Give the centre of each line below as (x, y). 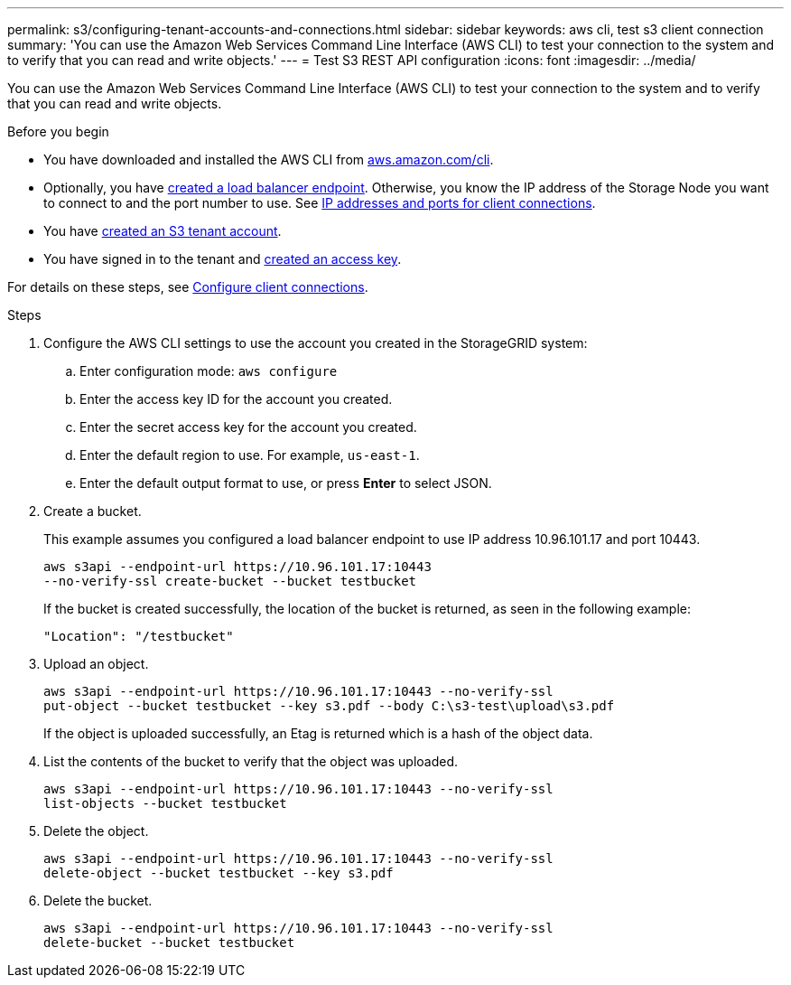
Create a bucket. (93, 511)
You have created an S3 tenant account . (163, 231)
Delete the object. (96, 831)
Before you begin (58, 131)
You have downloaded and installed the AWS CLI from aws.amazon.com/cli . (269, 159)
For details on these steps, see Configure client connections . (188, 287)
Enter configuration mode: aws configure (209, 371)
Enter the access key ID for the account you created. (236, 399)
